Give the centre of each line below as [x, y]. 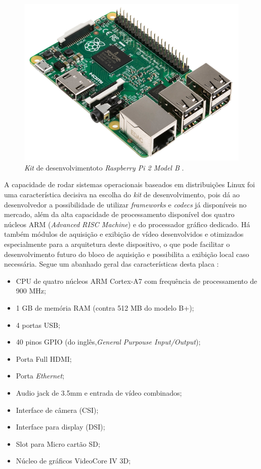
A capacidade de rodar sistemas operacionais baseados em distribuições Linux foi [130, 184]
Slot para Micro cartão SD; [58, 443]
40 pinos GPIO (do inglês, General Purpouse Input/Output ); [108, 342]
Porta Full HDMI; [44, 358]
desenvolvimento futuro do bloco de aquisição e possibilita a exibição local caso [127, 254]
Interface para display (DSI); [60, 427]
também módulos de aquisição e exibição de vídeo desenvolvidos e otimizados [124, 234]
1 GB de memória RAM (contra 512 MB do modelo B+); [105, 307]
